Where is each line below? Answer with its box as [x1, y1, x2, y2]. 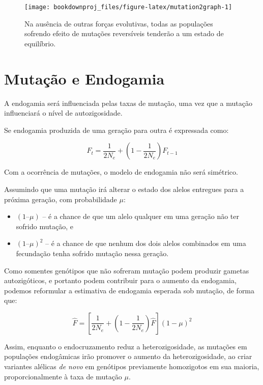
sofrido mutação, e [16, 221, 73, 231]
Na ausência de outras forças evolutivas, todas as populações [24, 18, 213, 29]
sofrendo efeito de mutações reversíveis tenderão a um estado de [24, 28, 224, 39]
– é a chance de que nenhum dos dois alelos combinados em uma [45, 238, 246, 249]
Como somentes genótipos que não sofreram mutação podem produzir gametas [4, 265, 249, 276]
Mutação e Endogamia [4, 68, 165, 89]
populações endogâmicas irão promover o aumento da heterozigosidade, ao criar [4, 351, 252, 362]
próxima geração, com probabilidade [4, 194, 117, 204]
